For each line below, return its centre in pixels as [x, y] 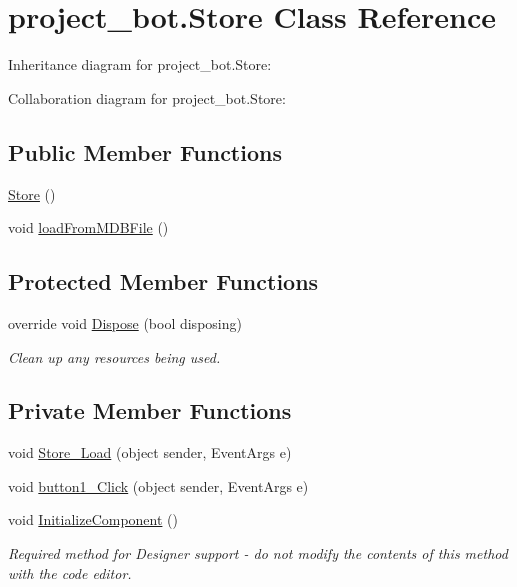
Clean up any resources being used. [114, 356]
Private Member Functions [150, 410]
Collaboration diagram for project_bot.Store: [147, 97]
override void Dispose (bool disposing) [125, 322]
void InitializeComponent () [93, 519]
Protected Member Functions [163, 281]
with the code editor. [70, 572]
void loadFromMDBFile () [88, 227]
